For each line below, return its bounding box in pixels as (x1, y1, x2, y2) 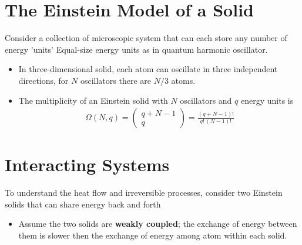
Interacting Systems (5, 152, 170, 176)
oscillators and (180, 94, 232, 106)
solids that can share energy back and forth (5, 198, 161, 210)
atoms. (171, 74, 196, 86)
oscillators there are (80, 74, 151, 86)
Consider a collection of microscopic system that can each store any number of (5, 32, 287, 44)
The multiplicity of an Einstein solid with (18, 94, 168, 106)
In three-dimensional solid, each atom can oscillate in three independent (18, 63, 278, 75)
